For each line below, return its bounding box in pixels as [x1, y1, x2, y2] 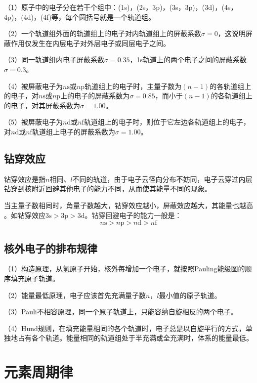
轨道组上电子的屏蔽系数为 [32, 126, 115, 136]
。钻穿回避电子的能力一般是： [85, 210, 182, 220]
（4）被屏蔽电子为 [4, 81, 63, 91]
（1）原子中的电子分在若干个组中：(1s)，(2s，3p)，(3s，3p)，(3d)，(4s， [4, 2, 238, 12]
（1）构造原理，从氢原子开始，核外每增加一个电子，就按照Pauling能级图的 [4, 263, 245, 274]
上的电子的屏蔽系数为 [60, 90, 130, 101]
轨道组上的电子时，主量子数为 [85, 81, 182, 91]
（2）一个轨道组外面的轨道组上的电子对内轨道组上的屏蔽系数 [4, 28, 201, 39]
